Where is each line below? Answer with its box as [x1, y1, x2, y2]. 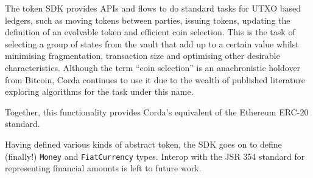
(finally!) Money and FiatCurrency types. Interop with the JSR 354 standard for [5, 149, 305, 162]
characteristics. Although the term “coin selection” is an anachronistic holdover [5, 61, 301, 74]
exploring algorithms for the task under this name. [5, 85, 194, 98]
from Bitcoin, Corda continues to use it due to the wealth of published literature [5, 73, 305, 86]
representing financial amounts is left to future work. [5, 162, 202, 174]
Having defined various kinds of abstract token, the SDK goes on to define [5, 137, 282, 150]
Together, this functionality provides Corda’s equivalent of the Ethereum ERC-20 [5, 105, 309, 118]
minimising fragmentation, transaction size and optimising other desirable [5, 49, 280, 62]
